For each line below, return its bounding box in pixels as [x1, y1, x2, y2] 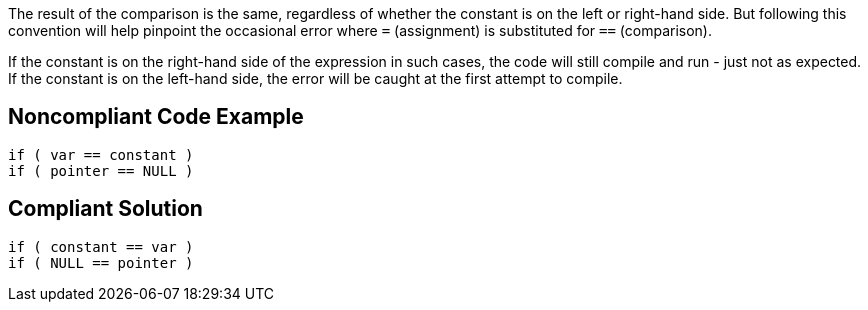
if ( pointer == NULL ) [8, 162, 194, 179]
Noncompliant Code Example [8, 104, 304, 130]
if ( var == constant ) [8, 146, 194, 163]
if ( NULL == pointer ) [8, 254, 194, 271]
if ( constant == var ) [8, 238, 194, 255]
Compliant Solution [8, 196, 203, 222]
